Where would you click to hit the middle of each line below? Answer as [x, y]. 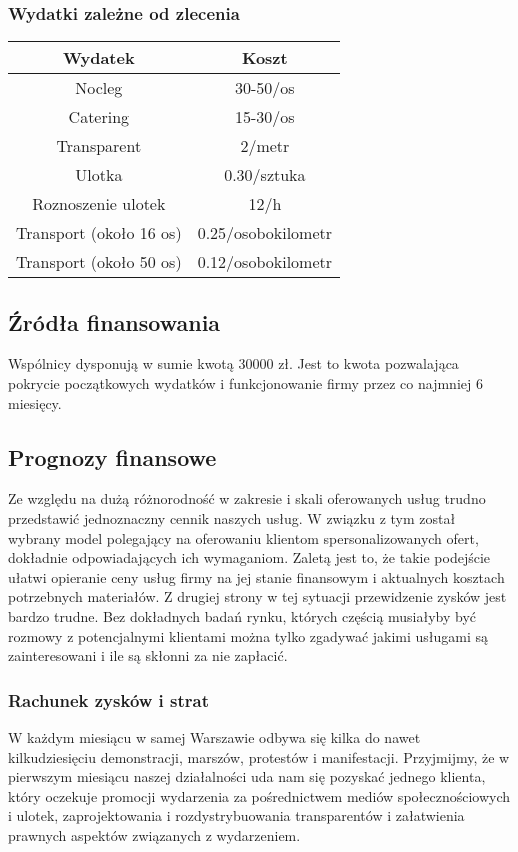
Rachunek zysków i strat [109, 699]
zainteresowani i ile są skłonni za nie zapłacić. [148, 655]
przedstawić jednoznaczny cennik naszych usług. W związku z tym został [232, 518]
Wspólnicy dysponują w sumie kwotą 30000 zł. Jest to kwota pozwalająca [233, 363]
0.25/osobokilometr [265, 233]
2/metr [265, 146]
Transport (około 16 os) [99, 233]
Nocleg [99, 88]
